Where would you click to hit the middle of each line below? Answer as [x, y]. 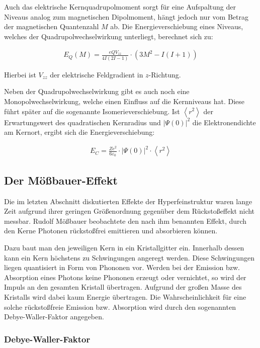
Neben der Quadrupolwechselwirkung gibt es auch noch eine [97, 91]
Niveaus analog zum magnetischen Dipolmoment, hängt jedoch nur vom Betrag [126, 16]
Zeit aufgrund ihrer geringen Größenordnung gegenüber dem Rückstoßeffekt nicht [129, 211]
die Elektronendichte [224, 122]
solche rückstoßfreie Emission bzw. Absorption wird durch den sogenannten [120, 307]
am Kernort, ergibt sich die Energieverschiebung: [79, 132]
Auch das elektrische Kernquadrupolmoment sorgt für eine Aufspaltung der [120, 7]
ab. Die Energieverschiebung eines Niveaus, [177, 26]
